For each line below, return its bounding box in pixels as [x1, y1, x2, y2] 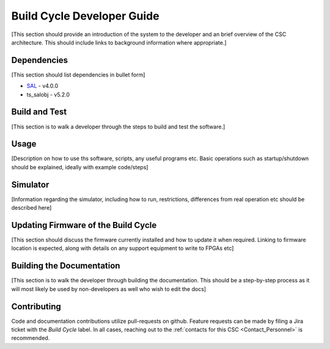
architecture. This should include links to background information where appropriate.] [11, 39, 227, 46]
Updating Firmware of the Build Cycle [11, 220, 157, 230]
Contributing [11, 301, 61, 312]
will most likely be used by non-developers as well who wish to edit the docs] [11, 285, 207, 293]
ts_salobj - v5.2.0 [26, 90, 70, 98]
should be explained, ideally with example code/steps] [11, 163, 148, 171]
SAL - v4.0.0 [26, 83, 58, 90]
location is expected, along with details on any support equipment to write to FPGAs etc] [11, 244, 234, 252]
